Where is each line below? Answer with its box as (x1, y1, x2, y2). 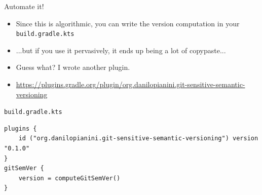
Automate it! (4, 1, 44, 11)
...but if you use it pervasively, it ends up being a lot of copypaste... (16, 45, 226, 55)
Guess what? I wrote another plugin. (16, 62, 130, 72)
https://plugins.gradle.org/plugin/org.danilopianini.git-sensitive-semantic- (16, 79, 245, 90)
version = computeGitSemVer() (18, 174, 121, 182)
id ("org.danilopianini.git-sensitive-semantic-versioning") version (18, 135, 258, 142)
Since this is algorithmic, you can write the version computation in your (16, 18, 240, 28)
